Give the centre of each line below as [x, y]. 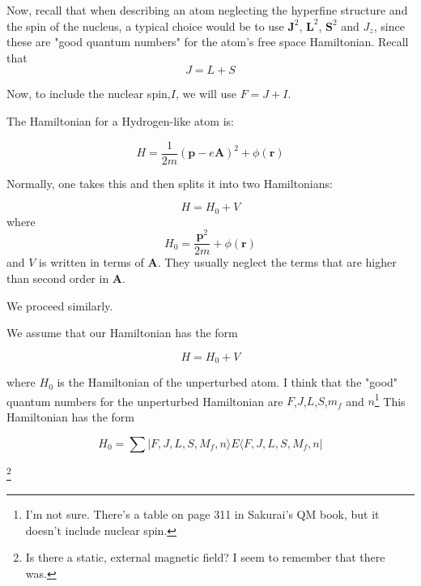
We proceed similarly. [60, 305]
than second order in [58, 278]
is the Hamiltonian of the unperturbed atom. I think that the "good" [228, 382]
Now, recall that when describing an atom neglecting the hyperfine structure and [207, 10]
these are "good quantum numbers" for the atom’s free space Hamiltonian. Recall [208, 42]
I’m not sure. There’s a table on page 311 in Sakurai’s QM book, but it [202, 513]
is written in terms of [91, 262]
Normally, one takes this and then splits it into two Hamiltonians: [170, 183]
